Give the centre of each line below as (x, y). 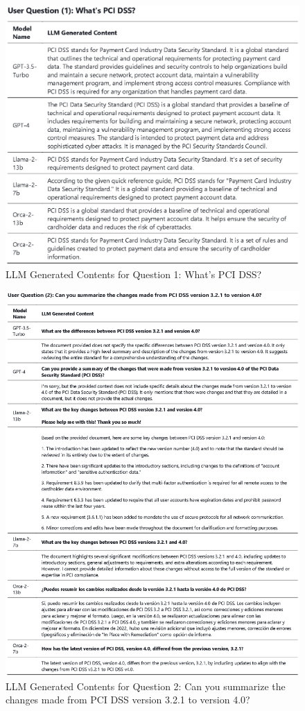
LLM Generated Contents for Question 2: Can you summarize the (146, 686)
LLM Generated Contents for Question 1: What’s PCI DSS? (134, 274)
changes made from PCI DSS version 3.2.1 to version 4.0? (128, 700)
